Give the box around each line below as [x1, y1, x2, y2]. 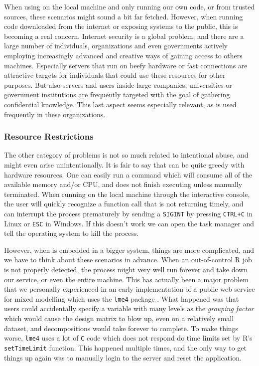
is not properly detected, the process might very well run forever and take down [4, 264, 248, 274]
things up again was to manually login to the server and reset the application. [4, 352, 242, 363]
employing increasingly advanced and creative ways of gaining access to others [4, 50, 243, 60]
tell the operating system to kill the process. [4, 228, 139, 238]
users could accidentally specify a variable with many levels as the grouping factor [4, 303, 254, 314]
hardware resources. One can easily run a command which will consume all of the [4, 169, 253, 180]
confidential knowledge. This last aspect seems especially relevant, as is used [4, 99, 237, 109]
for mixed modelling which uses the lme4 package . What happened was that [4, 293, 239, 304]
